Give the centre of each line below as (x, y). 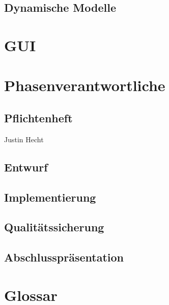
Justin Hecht (24, 139)
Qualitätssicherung (54, 227)
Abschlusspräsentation (64, 257)
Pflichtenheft (38, 117)
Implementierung (50, 197)
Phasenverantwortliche (85, 85)
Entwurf (26, 167)
